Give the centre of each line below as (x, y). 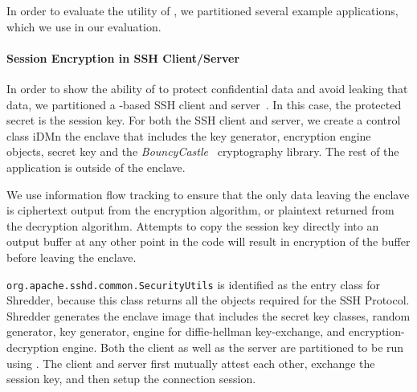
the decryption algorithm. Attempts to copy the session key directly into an (193, 225)
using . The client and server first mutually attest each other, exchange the (191, 363)
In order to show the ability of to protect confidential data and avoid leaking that (207, 88)
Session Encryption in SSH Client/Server (123, 57)
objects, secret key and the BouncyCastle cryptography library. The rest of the (203, 151)
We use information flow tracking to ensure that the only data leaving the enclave (208, 194)
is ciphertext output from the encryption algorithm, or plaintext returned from (200, 210)
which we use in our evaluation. (84, 26)
